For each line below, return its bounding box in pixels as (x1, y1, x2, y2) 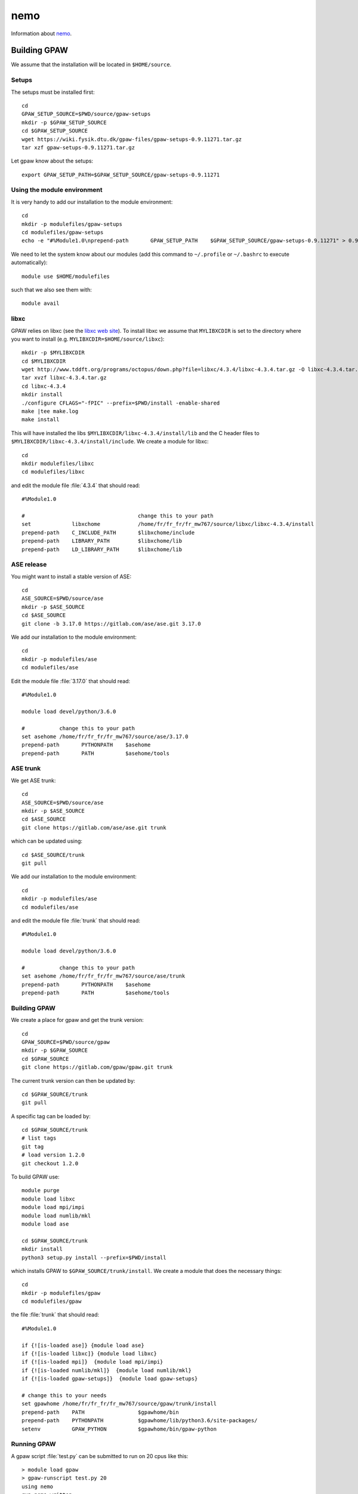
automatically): (11, 259, 48, 266)
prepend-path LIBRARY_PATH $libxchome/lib (21, 538, 182, 544)
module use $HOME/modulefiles (21, 273, 110, 280)
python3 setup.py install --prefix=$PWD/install (21, 1254, 166, 1261)
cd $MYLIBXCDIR (21, 357, 66, 365)
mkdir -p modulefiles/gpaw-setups (21, 221, 122, 227)
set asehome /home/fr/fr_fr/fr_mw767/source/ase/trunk (21, 973, 186, 979)
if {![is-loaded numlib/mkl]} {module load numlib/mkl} (21, 1367, 192, 1374)
